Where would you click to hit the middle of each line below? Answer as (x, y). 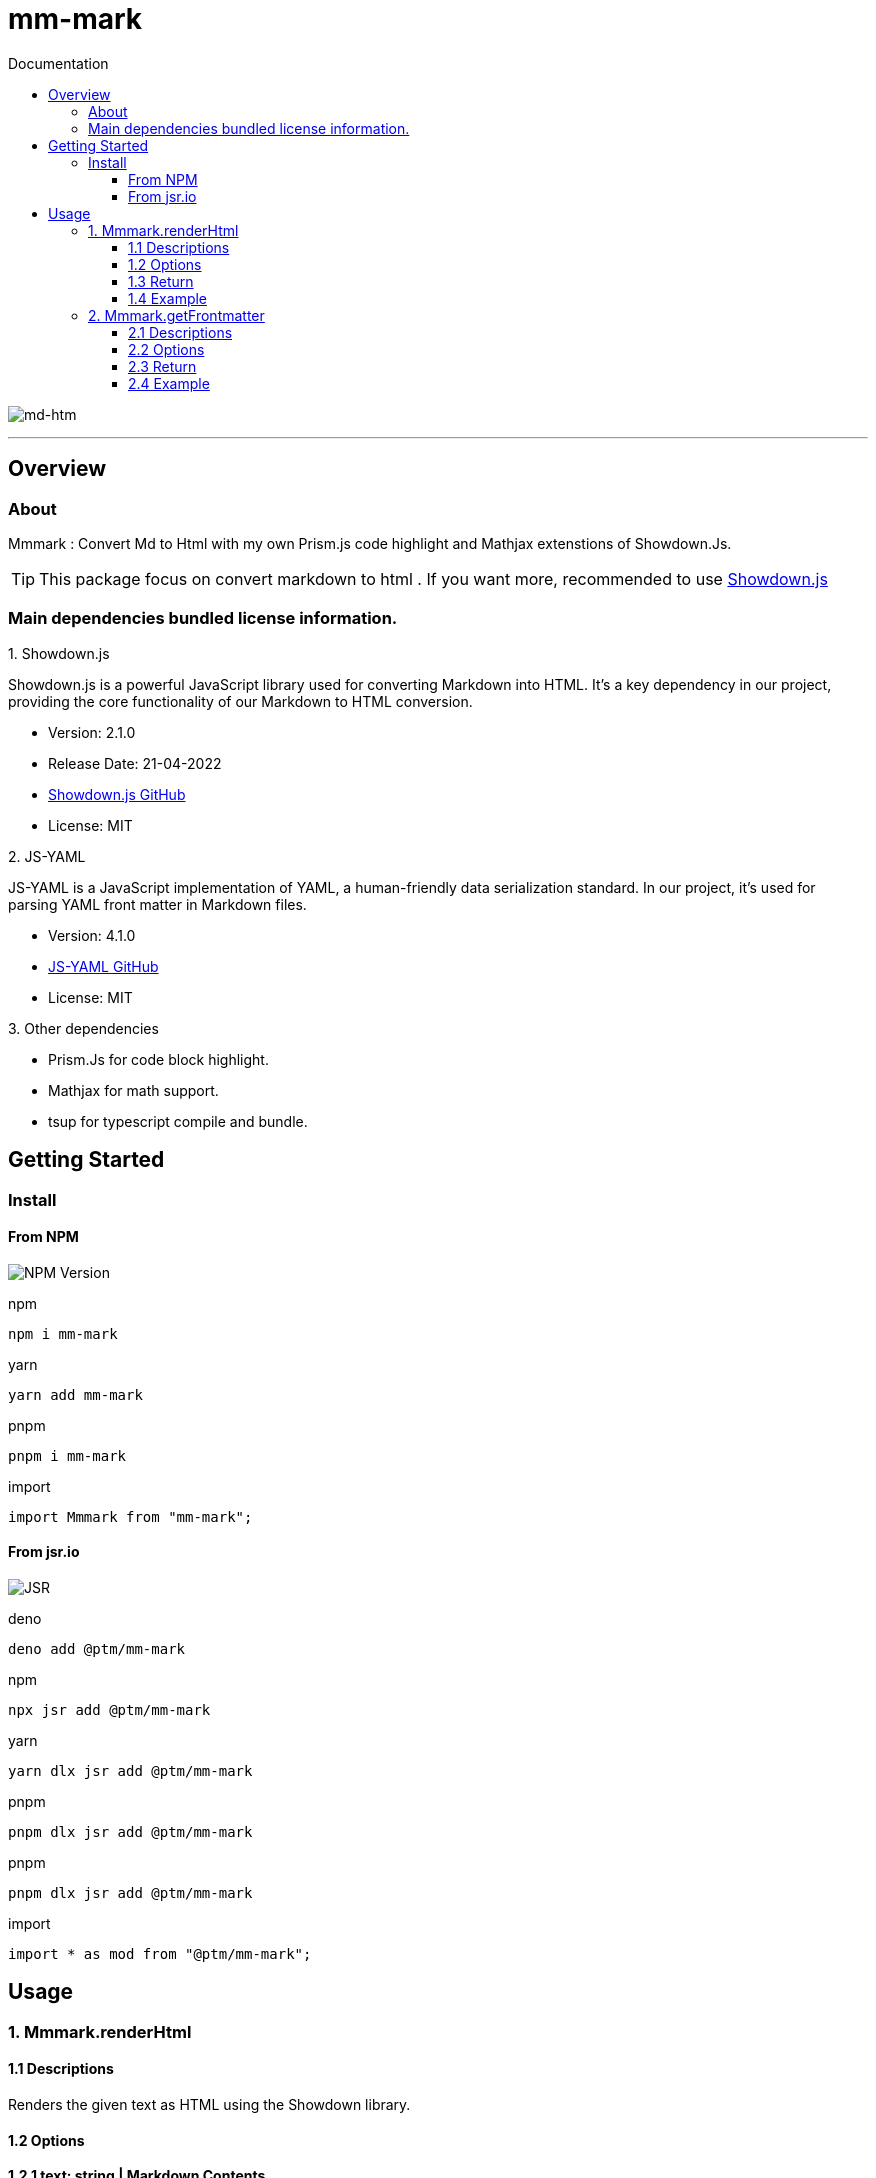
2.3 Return (162, 366)
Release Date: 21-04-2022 (135, 763)
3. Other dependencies (83, 1028)
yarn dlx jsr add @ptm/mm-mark (130, 1771)
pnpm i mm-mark (67, 1455)
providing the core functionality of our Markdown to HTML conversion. (240, 701)
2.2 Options (166, 349)
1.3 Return (161, 281)
